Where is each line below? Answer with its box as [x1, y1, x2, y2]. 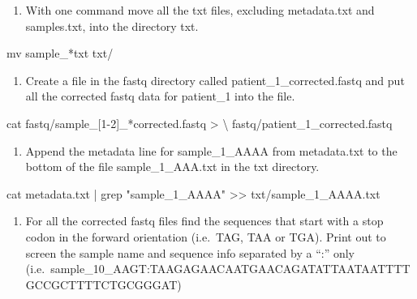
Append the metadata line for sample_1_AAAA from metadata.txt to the [25, 142, 398, 159]
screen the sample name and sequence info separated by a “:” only [25, 244, 355, 261]
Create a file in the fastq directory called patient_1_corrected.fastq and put [25, 71, 405, 88]
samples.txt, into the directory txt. [25, 17, 199, 34]
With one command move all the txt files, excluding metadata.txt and [25, 2, 375, 18]
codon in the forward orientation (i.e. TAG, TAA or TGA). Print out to [25, 228, 386, 245]
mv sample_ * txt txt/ [6, 45, 114, 62]
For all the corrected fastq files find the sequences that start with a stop [25, 212, 384, 229]
